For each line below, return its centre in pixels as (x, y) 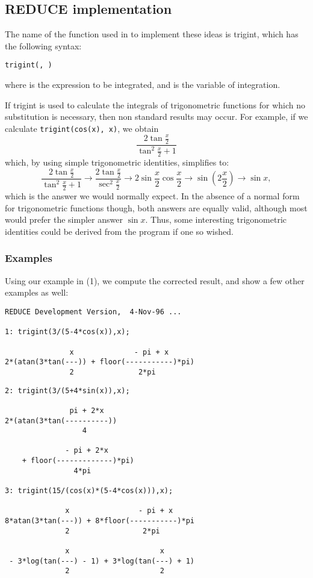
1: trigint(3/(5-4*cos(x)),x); (67, 332)
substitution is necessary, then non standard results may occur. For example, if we (156, 117)
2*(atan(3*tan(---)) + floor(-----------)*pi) (100, 362)
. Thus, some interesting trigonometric (216, 219)
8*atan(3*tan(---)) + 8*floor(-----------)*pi (100, 521)
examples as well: (37, 292)
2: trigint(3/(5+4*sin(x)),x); (67, 390)
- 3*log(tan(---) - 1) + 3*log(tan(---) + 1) (102, 561)
